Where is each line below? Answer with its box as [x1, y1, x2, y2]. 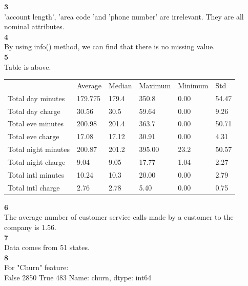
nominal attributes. [4, 21, 65, 32]
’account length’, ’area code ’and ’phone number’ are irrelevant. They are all [4, 11, 244, 22]
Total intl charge [8, 182, 60, 193]
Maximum [139, 80, 171, 90]
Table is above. [4, 61, 51, 72]
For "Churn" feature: [4, 262, 69, 273]
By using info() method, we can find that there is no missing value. [4, 41, 215, 52]
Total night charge [8, 156, 66, 167]
